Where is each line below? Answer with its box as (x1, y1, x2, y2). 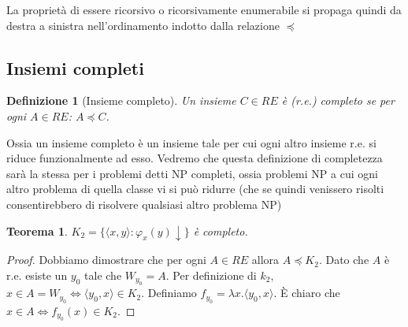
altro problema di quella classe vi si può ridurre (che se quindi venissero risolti (6, 180, 384, 197)
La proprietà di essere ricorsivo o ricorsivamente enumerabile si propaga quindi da (6, 2, 402, 17)
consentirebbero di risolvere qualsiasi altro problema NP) (6, 195, 282, 212)
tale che (84, 267, 122, 284)
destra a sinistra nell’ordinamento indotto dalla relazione (6, 17, 280, 33)
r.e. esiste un (6, 267, 68, 284)
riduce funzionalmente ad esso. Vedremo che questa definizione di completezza (6, 150, 383, 166)
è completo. (193, 222, 248, 239)
